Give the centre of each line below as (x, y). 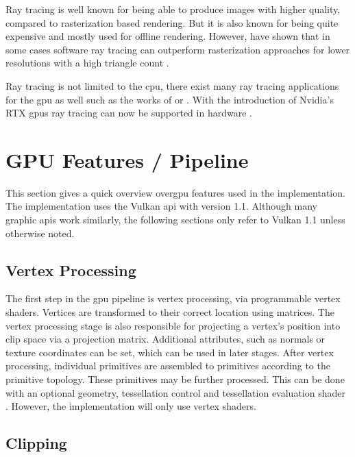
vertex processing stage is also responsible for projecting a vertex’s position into (173, 325)
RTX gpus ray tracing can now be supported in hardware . (129, 113)
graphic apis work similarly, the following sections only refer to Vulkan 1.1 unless (175, 220)
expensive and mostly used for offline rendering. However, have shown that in (168, 36)
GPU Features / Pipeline (127, 159)
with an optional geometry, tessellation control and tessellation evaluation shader (175, 392)
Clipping (36, 443)
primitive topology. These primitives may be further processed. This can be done (175, 379)
